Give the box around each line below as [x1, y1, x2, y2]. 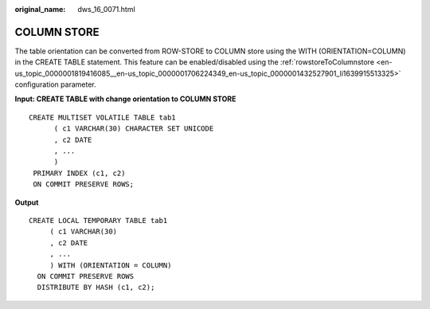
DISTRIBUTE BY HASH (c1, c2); [37, 283, 155, 292]
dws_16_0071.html [77, 5, 135, 14]
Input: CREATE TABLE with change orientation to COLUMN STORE [14, 94, 236, 104]
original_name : [14, 5, 66, 14]
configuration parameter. [14, 80, 96, 89]
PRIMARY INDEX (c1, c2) [33, 168, 126, 178]
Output [14, 198, 39, 207]
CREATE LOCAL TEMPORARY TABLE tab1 [29, 216, 168, 225]
